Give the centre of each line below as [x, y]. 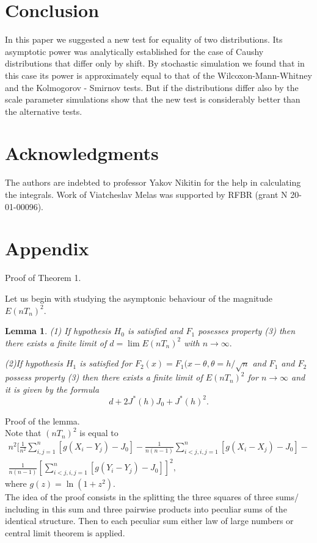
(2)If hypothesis [34, 363]
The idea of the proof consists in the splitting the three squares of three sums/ [152, 497]
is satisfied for [106, 363]
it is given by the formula [52, 389]
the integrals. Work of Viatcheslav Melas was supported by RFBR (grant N [146, 194]
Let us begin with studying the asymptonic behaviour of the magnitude [139, 298]
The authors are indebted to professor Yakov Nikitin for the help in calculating [153, 182]
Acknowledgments [82, 153]
